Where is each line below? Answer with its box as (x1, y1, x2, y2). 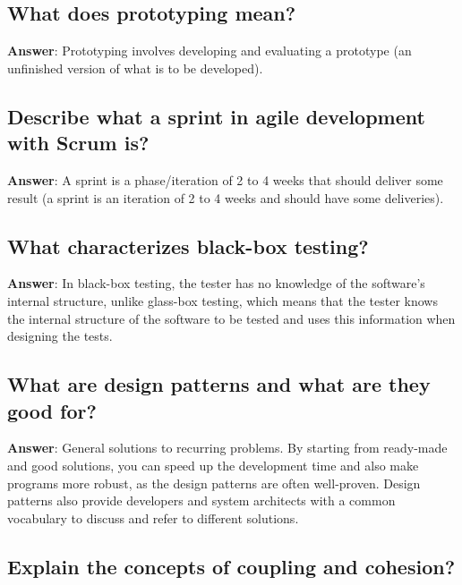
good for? (7, 396, 97, 424)
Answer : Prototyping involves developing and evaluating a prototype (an (7, 41, 412, 60)
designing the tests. (7, 326, 113, 345)
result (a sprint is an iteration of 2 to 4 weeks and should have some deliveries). (7, 188, 444, 207)
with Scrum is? (7, 129, 150, 157)
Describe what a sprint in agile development (7, 102, 425, 130)
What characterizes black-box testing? (7, 232, 369, 259)
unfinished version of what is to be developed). (7, 58, 263, 77)
